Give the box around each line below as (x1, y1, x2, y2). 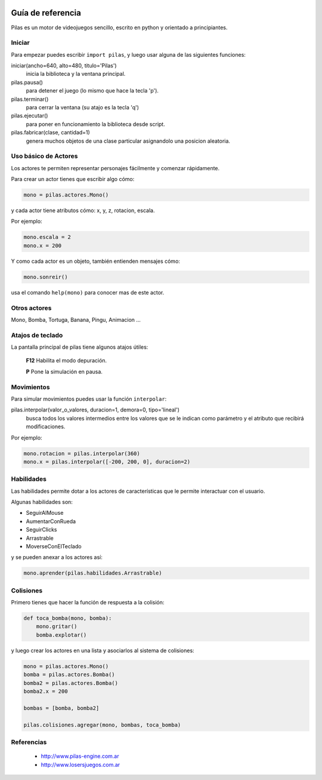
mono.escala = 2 (23, 234, 72, 241)
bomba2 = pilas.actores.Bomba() (23, 680, 119, 686)
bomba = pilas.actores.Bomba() (23, 671, 116, 678)
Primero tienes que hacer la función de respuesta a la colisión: (11, 599, 165, 606)
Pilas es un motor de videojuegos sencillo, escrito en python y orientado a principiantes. (11, 24, 228, 31)
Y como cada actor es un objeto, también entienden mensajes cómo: (11, 257, 180, 265)
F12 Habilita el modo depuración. (26, 357, 107, 364)
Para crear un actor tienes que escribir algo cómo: (11, 176, 135, 183)
